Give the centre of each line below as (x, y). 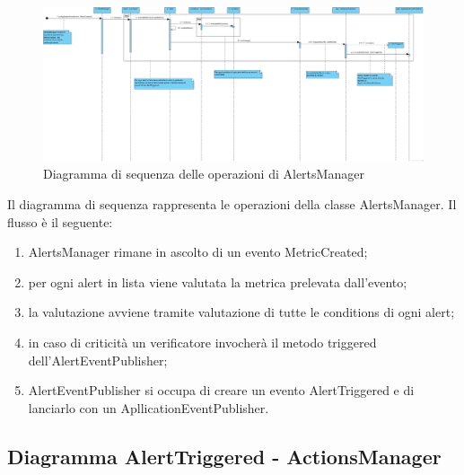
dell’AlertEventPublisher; (98, 360)
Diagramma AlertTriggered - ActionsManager (224, 456)
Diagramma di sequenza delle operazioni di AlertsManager (204, 174)
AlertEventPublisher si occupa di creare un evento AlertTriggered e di (221, 390)
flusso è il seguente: (60, 221)
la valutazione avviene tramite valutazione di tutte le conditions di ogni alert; (241, 312)
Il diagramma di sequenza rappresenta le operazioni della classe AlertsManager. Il (232, 204)
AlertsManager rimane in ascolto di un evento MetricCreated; (198, 252)
